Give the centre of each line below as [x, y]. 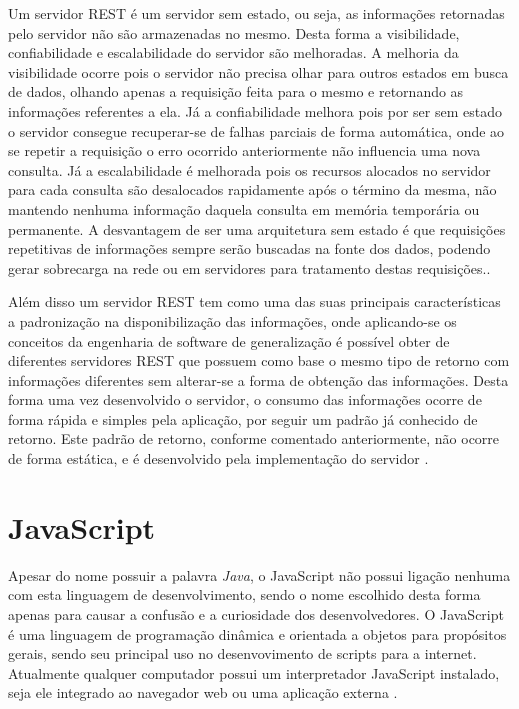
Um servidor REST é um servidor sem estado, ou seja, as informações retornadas [256, 13]
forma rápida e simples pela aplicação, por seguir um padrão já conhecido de [243, 418]
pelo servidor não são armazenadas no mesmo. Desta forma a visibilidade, [234, 32]
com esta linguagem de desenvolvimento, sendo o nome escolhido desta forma [244, 594]
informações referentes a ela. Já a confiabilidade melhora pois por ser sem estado [255, 110]
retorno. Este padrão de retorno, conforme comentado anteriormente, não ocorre [254, 438]
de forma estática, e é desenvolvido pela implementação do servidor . [218, 458]
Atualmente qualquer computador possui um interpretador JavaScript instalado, [254, 672]
